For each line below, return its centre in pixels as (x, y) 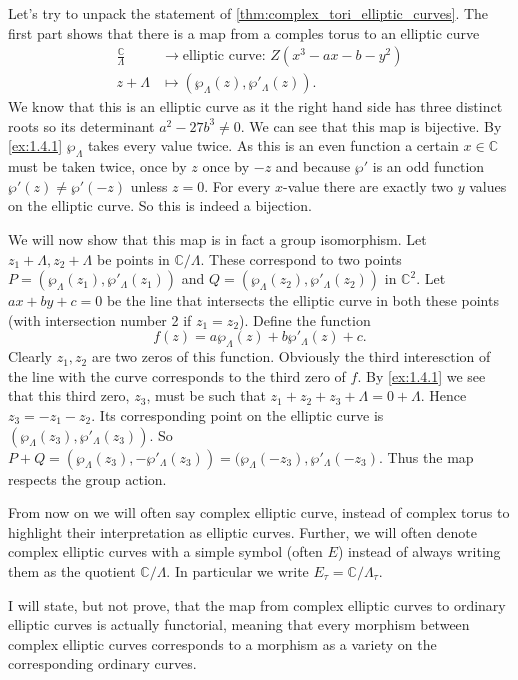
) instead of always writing (419, 551)
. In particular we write (237, 570)
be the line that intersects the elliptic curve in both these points (302, 300)
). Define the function (305, 319)
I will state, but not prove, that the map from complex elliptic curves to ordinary (257, 604)
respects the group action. (87, 478)
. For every (237, 185)
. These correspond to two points (301, 258)
